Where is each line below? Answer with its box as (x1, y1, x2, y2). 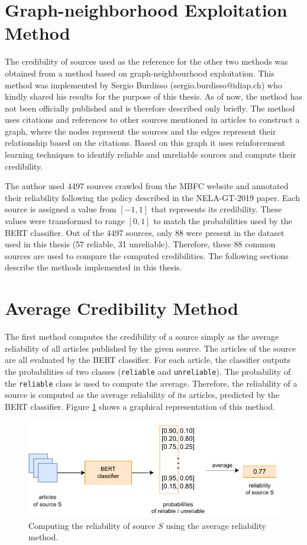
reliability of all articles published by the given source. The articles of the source (5, 342, 296, 354)
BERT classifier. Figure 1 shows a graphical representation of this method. (5, 400, 275, 412)
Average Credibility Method (5, 296, 238, 320)
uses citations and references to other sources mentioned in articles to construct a (5, 113, 300, 126)
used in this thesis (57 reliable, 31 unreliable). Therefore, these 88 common (5, 238, 276, 250)
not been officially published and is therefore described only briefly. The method (5, 101, 295, 114)
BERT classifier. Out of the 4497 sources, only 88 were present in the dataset (5, 226, 285, 238)
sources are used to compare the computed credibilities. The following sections (5, 249, 289, 262)
